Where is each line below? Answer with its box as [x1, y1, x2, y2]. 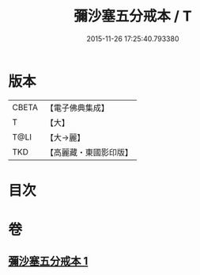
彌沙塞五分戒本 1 [8, 254, 89, 268]
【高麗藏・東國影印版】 [45, 147, 133, 158]
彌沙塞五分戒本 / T [74, 7, 192, 25]
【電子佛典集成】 [45, 102, 109, 113]
